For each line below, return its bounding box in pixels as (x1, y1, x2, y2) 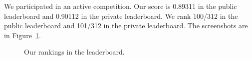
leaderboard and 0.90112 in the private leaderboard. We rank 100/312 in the (4, 10, 238, 21)
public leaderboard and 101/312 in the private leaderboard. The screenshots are (4, 20, 248, 31)
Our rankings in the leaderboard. (24, 47, 125, 57)
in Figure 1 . (4, 30, 41, 40)
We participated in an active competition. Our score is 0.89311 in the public (4, 1, 237, 11)
